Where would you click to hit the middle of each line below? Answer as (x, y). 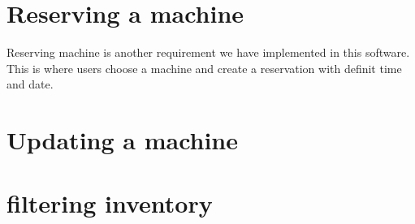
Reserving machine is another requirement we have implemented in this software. (208, 52)
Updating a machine (123, 140)
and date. (30, 84)
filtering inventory (110, 203)
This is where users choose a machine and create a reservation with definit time (204, 68)
